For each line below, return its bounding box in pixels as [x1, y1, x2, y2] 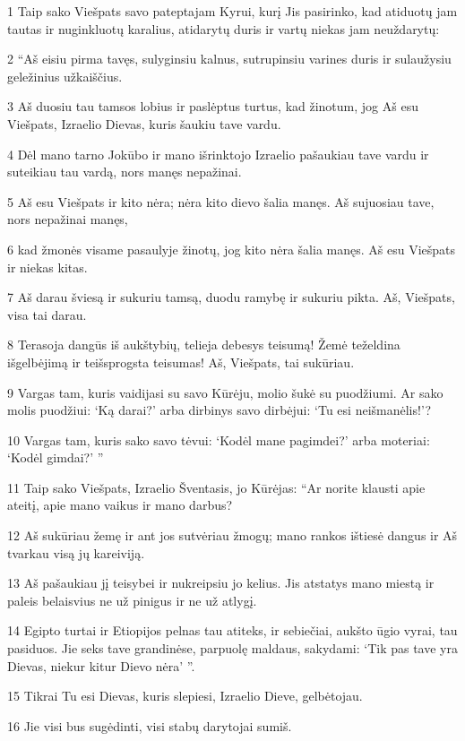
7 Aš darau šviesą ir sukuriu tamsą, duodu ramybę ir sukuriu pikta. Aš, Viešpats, [7, 288, 455, 306]
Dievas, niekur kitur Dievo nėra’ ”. [7, 656, 195, 675]
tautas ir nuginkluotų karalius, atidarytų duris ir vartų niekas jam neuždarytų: [7, 19, 440, 38]
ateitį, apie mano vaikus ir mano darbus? [7, 495, 233, 514]
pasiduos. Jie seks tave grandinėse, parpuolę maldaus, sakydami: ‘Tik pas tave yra [7, 639, 458, 658]
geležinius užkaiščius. [7, 66, 123, 85]
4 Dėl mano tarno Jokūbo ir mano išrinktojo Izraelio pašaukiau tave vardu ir [7, 144, 429, 163]
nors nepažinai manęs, [7, 210, 128, 228]
